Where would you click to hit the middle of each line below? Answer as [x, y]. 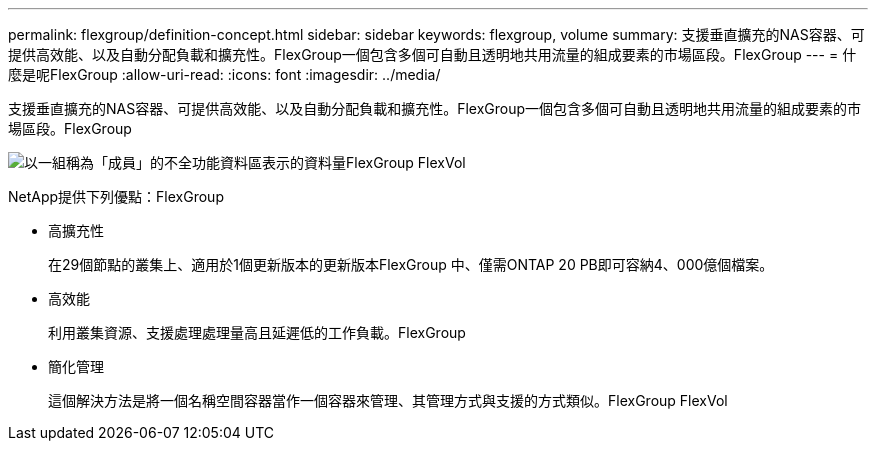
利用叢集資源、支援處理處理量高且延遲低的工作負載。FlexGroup [257, 332]
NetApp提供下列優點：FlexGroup [116, 196]
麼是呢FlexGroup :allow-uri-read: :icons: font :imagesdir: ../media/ [224, 74]
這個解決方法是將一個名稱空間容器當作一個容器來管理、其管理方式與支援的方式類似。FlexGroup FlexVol [388, 400]
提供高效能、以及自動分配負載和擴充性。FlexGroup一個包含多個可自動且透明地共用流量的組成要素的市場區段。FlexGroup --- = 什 [432, 54]
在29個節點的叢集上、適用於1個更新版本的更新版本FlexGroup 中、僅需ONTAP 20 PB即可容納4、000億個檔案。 [411, 264]
